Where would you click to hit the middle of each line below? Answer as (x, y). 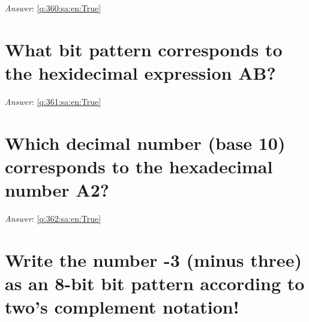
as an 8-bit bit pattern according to (155, 283)
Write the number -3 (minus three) (153, 259)
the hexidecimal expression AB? (140, 72)
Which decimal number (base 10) (145, 142)
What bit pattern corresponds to (144, 49)
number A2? (57, 190)
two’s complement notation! (122, 307)
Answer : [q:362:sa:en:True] (53, 218)
